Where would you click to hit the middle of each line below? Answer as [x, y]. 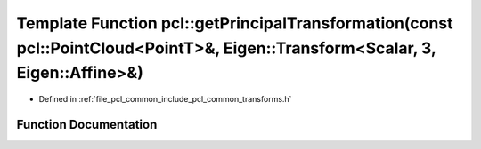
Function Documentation [87, 124]
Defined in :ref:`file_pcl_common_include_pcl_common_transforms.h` [165, 99]
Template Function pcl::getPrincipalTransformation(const [235, 23]
